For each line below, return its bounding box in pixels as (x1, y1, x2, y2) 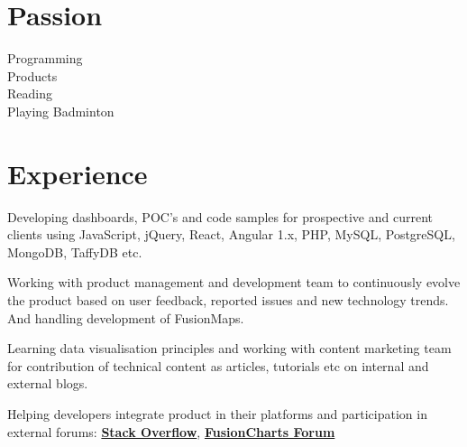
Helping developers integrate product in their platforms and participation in (7, 404, 427, 423)
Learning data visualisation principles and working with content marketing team (7, 339, 452, 358)
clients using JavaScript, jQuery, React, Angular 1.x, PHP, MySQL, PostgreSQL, (7, 225, 455, 244)
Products (7, 66, 58, 85)
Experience (7, 154, 148, 191)
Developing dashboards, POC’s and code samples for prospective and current (7, 207, 434, 226)
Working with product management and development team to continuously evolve (7, 273, 461, 292)
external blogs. (7, 374, 88, 393)
